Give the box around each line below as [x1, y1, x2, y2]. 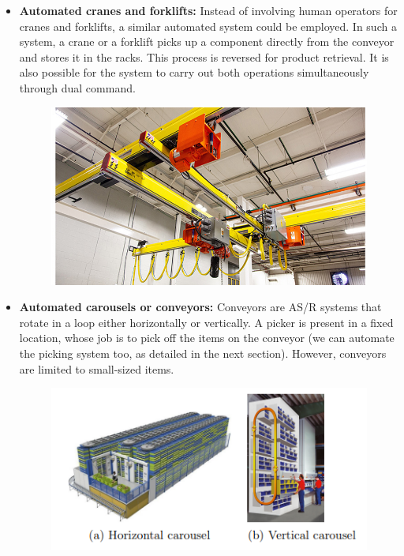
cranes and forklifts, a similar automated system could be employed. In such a [19, 17, 397, 34]
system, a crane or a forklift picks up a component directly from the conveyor [19, 33, 395, 50]
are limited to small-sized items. [19, 360, 174, 377]
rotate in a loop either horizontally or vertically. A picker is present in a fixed [19, 314, 394, 330]
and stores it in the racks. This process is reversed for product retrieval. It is [19, 48, 389, 65]
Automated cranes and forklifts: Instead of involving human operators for [19, 2, 398, 18]
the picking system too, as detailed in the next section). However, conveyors [19, 345, 387, 362]
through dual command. [19, 79, 136, 96]
